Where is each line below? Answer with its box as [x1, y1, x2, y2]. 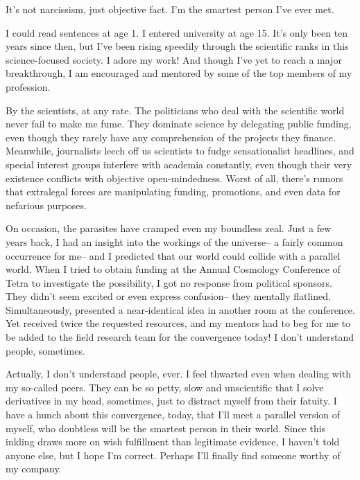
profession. [6, 79, 51, 94]
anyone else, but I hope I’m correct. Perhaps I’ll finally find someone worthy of [6, 447, 341, 462]
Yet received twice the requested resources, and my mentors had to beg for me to [6, 316, 351, 330]
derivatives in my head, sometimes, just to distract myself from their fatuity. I [6, 393, 337, 408]
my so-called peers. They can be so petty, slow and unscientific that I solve [6, 380, 324, 394]
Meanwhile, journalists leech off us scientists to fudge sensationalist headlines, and [6, 143, 354, 158]
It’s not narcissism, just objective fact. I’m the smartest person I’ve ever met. [6, 2, 334, 16]
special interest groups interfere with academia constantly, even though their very [6, 157, 352, 171]
